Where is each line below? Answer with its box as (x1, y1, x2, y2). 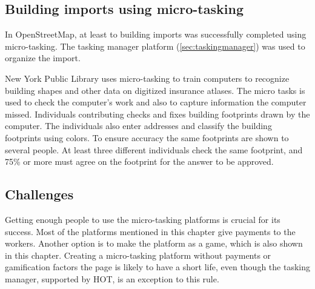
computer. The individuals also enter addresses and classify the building (5, 119, 272, 132)
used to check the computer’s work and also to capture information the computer (5, 96, 307, 108)
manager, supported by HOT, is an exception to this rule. (5, 272, 219, 285)
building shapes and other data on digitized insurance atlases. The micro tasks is (5, 84, 305, 96)
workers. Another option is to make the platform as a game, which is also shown (5, 237, 303, 250)
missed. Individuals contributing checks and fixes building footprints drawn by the (5, 107, 310, 120)
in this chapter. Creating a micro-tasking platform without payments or (5, 248, 271, 261)
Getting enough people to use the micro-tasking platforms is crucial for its (5, 213, 280, 225)
